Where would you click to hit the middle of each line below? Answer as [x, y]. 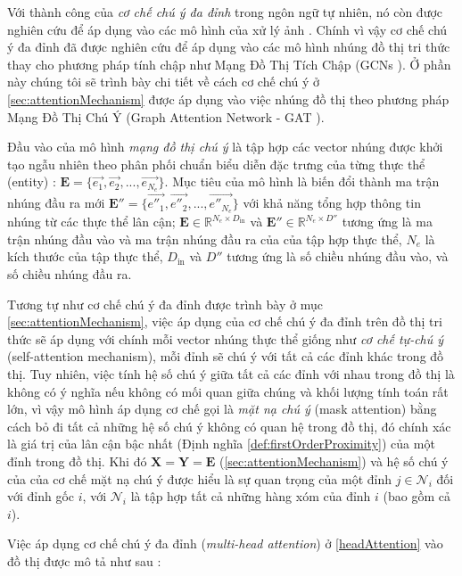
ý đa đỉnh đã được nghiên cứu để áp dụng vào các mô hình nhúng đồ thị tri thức [229, 47]
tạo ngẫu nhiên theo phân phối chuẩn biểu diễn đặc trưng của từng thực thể [216, 164]
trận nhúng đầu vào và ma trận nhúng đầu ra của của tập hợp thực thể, [205, 239]
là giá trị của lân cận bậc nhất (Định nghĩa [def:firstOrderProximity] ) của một [221, 444]
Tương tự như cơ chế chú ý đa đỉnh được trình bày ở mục [165, 304]
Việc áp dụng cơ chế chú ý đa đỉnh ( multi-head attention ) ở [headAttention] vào [225, 543]
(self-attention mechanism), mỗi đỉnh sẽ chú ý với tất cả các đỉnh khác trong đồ [226, 356]
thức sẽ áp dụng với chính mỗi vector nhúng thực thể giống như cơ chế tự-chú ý [226, 338]
